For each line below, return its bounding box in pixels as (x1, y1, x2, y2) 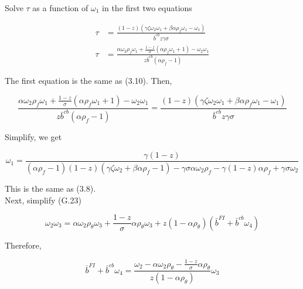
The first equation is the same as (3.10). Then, (5, 74, 172, 87)
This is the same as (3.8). (5, 182, 96, 194)
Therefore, (5, 239, 42, 251)
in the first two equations (102, 2, 192, 13)
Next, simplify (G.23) (5, 193, 81, 206)
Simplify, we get (5, 131, 62, 143)
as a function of (32, 2, 88, 13)
